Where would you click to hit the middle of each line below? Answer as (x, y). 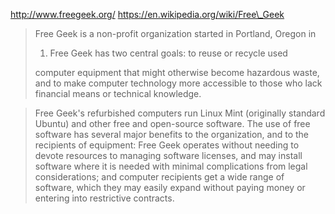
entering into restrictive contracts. (104, 198)
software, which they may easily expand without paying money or (170, 187)
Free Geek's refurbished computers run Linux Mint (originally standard (180, 113)
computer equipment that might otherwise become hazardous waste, (177, 72)
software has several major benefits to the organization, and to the (172, 134)
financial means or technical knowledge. (118, 93)
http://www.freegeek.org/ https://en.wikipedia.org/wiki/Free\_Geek (147, 14)
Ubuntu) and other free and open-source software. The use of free (172, 123)
